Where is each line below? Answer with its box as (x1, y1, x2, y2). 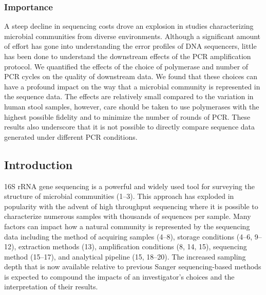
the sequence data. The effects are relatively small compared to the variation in (4, 91, 254, 102)
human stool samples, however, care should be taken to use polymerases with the (4, 101, 259, 112)
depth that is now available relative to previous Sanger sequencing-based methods (4, 261, 261, 272)
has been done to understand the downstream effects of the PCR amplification (4, 51, 251, 61)
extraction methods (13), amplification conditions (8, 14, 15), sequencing (18, 241, 247, 252)
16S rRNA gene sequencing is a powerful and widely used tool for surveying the (4, 180, 255, 191)
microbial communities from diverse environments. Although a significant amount (4, 30, 261, 41)
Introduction (4, 156, 73, 172)
